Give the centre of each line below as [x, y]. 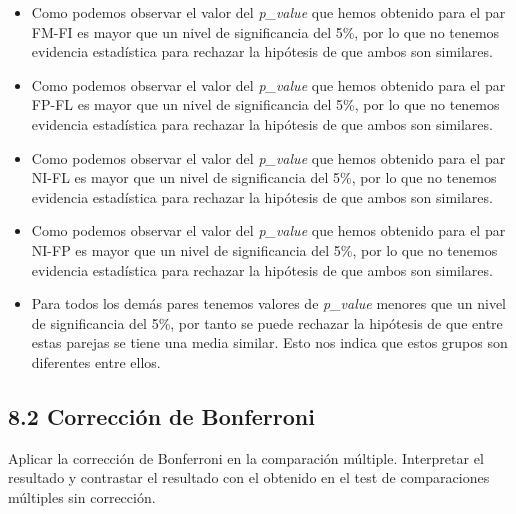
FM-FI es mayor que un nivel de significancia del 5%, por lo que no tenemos [265, 31]
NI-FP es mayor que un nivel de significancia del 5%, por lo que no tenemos [264, 249]
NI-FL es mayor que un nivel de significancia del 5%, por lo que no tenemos [264, 177]
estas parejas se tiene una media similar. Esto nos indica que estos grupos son [269, 342]
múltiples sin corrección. [82, 496]
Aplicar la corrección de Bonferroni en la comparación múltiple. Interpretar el [246, 457]
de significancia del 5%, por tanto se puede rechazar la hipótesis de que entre [267, 322]
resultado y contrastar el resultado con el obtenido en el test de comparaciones [249, 477]
